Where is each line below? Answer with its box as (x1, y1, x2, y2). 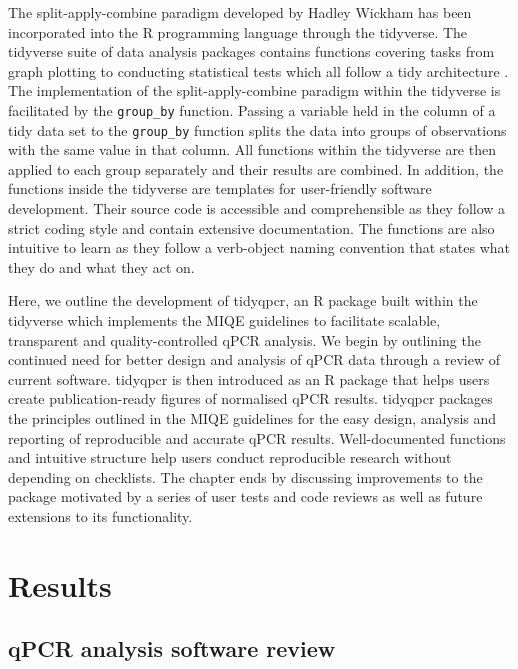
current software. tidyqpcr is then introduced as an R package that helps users (8, 368, 490, 389)
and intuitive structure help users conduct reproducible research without (8, 447, 452, 468)
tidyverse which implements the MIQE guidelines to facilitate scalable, (8, 310, 441, 331)
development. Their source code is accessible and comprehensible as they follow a (8, 198, 506, 219)
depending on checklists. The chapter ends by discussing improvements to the (8, 466, 483, 487)
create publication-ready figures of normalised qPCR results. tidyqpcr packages (8, 388, 493, 409)
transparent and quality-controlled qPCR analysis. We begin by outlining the (8, 329, 481, 350)
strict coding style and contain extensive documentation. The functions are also (8, 217, 495, 238)
